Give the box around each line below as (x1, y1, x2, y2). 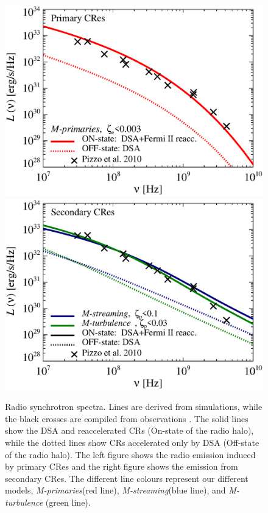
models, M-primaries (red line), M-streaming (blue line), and (5, 484, 226, 497)
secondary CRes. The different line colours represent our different (5, 472, 249, 484)
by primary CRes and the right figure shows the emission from (5, 460, 238, 473)
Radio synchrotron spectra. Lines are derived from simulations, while (5, 400, 263, 413)
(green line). (45, 496, 91, 508)
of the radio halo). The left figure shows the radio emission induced (5, 448, 256, 461)
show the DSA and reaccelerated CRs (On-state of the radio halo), (5, 424, 254, 437)
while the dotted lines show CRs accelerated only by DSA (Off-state (5, 436, 259, 449)
